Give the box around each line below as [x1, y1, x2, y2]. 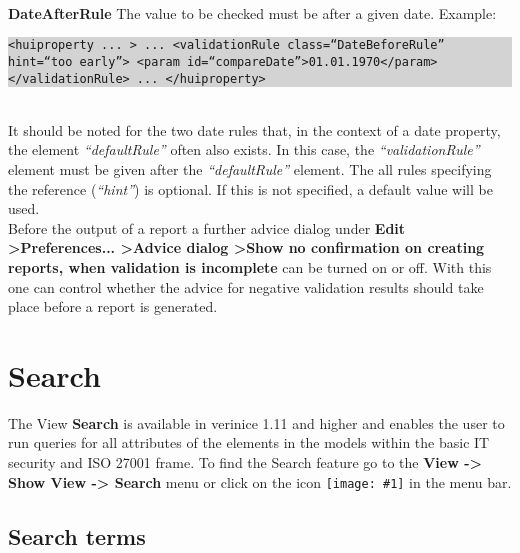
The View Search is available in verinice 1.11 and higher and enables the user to [8, 412, 505, 433]
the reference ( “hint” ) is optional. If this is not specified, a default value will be [8, 178, 493, 199]
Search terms [8, 520, 146, 551]
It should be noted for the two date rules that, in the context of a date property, [8, 119, 501, 140]
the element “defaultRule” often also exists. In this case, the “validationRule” [8, 139, 480, 160]
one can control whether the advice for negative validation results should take [8, 276, 484, 297]
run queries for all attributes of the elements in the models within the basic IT [8, 432, 490, 453]
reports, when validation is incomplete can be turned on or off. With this [8, 256, 492, 277]
